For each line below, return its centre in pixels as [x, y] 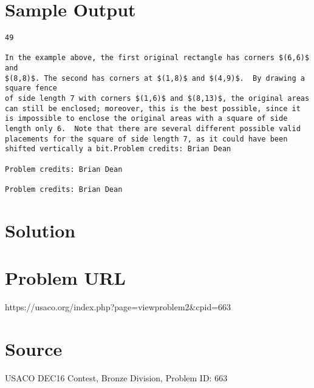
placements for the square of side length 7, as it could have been [146, 139]
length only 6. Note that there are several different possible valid [153, 129]
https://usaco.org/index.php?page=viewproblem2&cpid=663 [118, 307]
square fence [31, 88]
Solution [40, 230]
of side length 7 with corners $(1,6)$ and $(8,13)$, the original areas [157, 99]
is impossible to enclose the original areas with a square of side [146, 119]
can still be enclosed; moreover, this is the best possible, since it [153, 108]
